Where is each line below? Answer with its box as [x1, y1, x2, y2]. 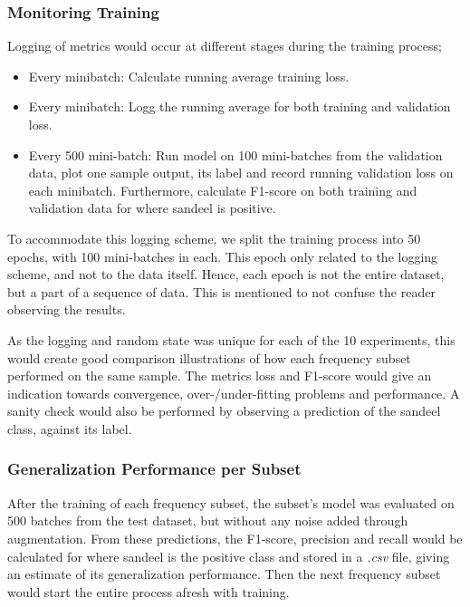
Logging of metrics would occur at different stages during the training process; [7, 36, 442, 55]
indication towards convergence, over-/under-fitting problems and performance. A [7, 383, 460, 402]
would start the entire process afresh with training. [7, 582, 290, 601]
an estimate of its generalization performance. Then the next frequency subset [7, 564, 441, 583]
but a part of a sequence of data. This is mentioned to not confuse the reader [7, 282, 436, 301]
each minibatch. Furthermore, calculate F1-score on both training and [28, 180, 417, 199]
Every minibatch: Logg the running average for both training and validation [28, 97, 451, 116]
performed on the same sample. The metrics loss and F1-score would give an [7, 366, 432, 385]
